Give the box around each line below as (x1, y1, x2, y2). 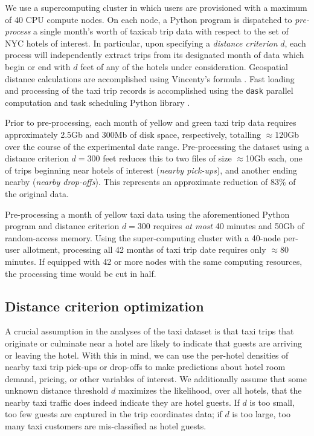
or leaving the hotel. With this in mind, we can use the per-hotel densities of (5, 348, 289, 361)
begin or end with (5, 60, 71, 73)
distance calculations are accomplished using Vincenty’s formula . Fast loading (5, 72, 295, 85)
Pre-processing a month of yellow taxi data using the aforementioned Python (5, 207, 290, 220)
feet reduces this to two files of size (103, 152, 232, 164)
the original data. (5, 187, 69, 200)
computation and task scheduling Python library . (5, 96, 190, 108)
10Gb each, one (245, 152, 303, 164)
